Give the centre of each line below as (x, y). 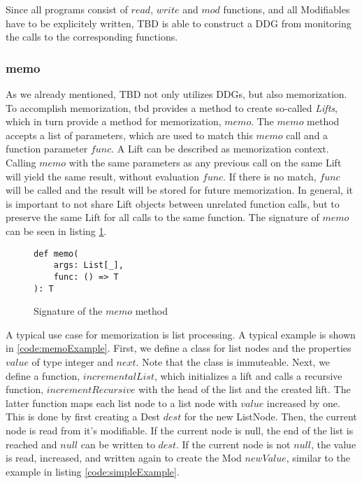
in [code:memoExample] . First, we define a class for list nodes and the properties (179, 348)
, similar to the (318, 458)
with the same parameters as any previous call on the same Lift (205, 162)
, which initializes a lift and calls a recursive (248, 375)
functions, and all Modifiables (287, 9)
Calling (21, 162)
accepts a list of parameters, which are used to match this (129, 135)
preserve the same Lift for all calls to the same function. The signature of (162, 217)
